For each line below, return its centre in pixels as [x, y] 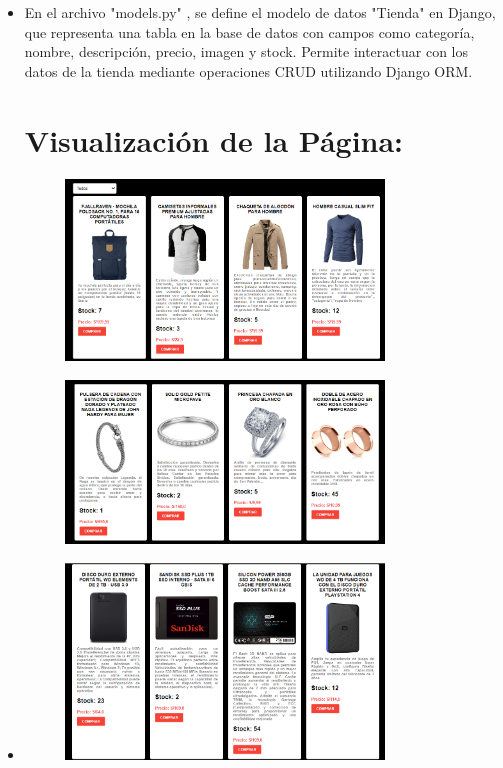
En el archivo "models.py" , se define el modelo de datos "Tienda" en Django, [260, 12]
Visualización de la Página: [214, 139]
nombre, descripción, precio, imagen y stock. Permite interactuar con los [246, 51]
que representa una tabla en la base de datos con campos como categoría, [249, 31]
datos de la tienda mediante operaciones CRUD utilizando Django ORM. [248, 70]
